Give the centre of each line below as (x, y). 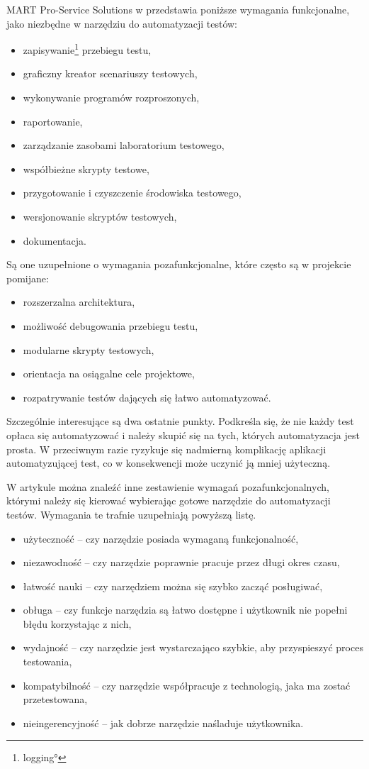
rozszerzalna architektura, (79, 302)
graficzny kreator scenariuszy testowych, (110, 73)
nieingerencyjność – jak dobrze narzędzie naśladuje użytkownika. (163, 723)
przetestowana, (55, 699)
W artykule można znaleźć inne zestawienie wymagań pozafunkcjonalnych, (168, 486)
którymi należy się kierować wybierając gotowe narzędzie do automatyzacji (169, 500)
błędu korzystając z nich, (77, 623)
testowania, (47, 662)
